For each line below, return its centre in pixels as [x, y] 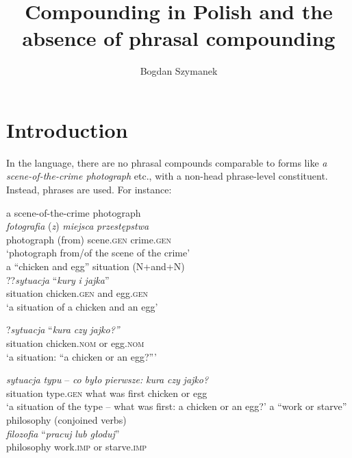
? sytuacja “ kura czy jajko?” [63, 329]
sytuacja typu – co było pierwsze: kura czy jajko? [108, 379]
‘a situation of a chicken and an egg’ [82, 306]
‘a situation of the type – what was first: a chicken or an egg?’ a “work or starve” [177, 406]
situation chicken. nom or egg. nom [75, 342]
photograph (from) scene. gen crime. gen [89, 239]
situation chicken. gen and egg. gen [77, 293]
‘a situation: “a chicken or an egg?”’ [81, 356]
